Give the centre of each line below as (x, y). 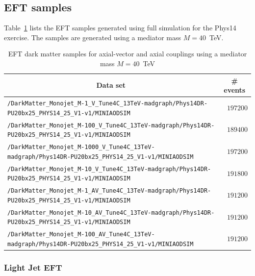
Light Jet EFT (33, 267)
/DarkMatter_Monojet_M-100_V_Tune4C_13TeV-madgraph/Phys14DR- (111, 125)
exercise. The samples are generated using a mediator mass (93, 37)
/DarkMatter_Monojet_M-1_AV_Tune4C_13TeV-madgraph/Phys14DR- (109, 191)
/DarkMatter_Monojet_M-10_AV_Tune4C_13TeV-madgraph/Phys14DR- (111, 213)
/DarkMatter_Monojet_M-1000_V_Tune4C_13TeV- (81, 147)
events (235, 90)
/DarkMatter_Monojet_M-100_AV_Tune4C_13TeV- (81, 235)
